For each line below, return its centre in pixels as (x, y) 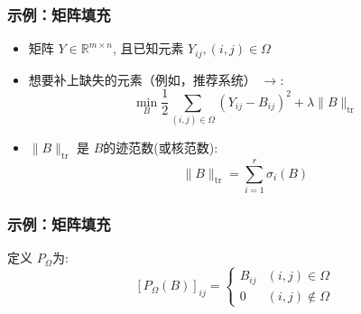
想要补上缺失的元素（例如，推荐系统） (142, 79)
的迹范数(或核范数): (161, 148)
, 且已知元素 (148, 48)
